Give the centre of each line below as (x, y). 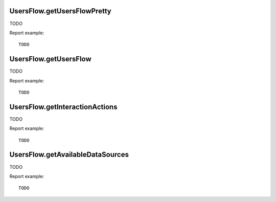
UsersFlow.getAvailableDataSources (69, 155)
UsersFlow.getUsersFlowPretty (61, 11)
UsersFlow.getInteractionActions (63, 107)
